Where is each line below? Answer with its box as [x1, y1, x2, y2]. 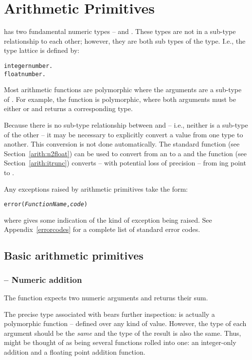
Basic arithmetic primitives [4, 248, 144, 263]
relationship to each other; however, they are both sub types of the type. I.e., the [4, 35, 246, 46]
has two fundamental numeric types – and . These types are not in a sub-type [4, 26, 236, 36]
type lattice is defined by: [4, 45, 80, 55]
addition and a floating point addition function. [4, 346, 145, 357]
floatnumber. [4, 70, 46, 78]
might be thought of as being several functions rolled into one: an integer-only [4, 337, 236, 347]
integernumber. [4, 62, 53, 69]
